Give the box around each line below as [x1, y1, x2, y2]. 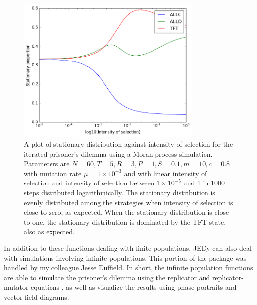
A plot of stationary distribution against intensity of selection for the [24, 138, 233, 149]
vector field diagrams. [4, 291, 69, 302]
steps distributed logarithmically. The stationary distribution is [24, 187, 215, 197]
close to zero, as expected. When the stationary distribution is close [24, 207, 229, 217]
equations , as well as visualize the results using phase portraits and [31, 282, 237, 292]
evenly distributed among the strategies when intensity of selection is [24, 197, 233, 207]
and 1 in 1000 [183, 178, 225, 188]
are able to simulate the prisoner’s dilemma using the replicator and [4, 272, 210, 282]
